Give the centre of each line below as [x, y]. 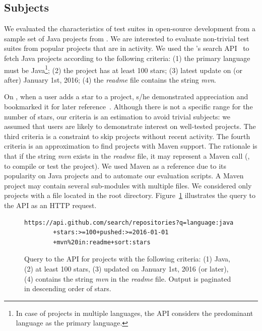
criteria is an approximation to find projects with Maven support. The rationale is [131, 146]
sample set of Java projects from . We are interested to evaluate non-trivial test [127, 38]
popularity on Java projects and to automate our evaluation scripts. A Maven [124, 176]
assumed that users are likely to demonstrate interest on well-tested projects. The [130, 126]
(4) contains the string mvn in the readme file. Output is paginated [128, 278]
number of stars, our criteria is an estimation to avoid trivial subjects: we [117, 116]
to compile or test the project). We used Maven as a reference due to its [115, 165]
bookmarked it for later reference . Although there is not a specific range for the [128, 107]
